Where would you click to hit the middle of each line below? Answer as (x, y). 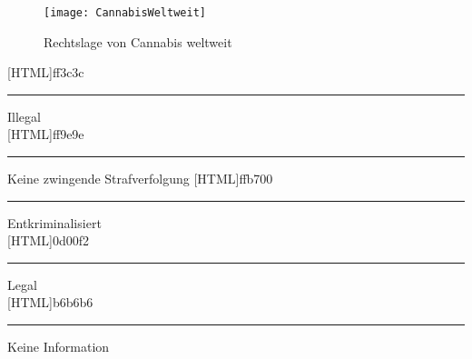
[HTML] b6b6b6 (50, 302)
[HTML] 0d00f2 (49, 240)
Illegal (24, 116)
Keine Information (59, 346)
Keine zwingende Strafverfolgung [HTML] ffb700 (140, 179)
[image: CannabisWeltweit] (125, 13)
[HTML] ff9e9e (46, 134)
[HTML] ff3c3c (46, 72)
